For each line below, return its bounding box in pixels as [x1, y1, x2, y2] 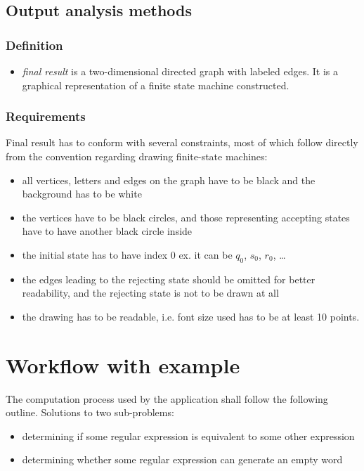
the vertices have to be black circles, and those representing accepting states [22, 209, 350, 224]
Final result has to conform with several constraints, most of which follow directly [6, 135, 358, 150]
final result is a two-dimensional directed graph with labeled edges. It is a [22, 64, 338, 78]
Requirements [6, 108, 86, 125]
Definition [6, 36, 63, 53]
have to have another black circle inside [22, 224, 193, 238]
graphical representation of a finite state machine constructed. [22, 77, 290, 92]
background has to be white [22, 186, 142, 201]
